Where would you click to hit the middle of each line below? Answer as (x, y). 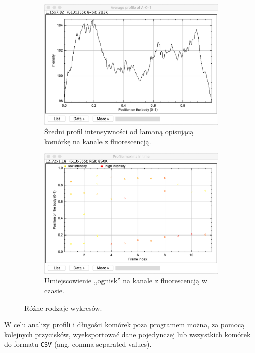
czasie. (54, 290)
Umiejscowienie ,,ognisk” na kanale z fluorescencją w (126, 281)
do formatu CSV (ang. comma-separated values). (78, 344)
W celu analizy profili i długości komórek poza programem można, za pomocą (124, 325)
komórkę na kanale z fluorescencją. (98, 141)
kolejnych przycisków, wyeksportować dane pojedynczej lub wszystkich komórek (127, 334)
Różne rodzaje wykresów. (63, 307)
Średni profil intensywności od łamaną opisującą (119, 131)
